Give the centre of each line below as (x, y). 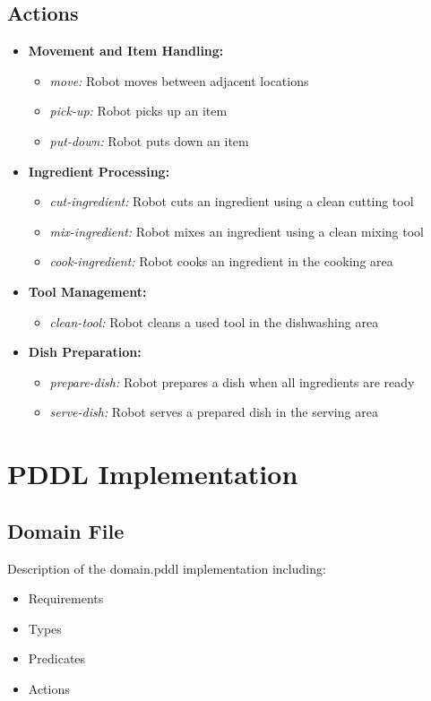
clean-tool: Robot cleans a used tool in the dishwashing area (214, 321)
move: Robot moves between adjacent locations (179, 80)
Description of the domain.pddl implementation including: (167, 568)
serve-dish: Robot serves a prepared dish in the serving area (214, 412)
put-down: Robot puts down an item (149, 140)
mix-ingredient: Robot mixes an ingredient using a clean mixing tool (237, 231)
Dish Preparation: (85, 352)
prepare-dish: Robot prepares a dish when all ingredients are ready (232, 381)
